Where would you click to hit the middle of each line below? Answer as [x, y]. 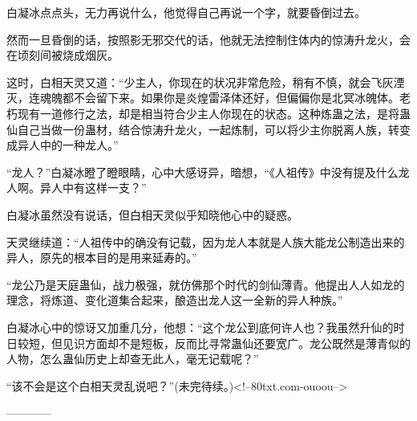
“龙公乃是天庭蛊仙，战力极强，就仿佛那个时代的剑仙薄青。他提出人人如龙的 [206, 284]
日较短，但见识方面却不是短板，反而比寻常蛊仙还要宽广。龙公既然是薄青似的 [208, 343]
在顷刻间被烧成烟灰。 [63, 55]
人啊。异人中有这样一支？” [77, 188]
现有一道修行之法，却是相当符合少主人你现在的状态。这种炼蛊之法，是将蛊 [214, 113]
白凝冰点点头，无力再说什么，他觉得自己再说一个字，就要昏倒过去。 [186, 12]
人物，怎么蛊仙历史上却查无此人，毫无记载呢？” [133, 359]
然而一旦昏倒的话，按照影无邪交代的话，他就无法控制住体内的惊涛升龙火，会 [208, 39]
